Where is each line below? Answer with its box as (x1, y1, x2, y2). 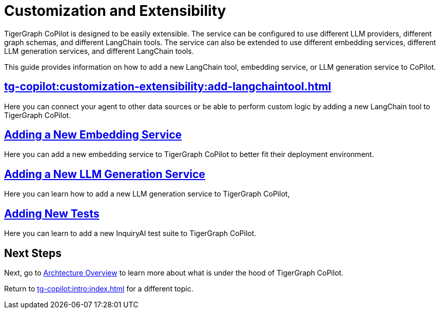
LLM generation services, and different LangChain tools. (4, 46, 194, 55)
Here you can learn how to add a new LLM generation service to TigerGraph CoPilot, (4, 189, 290, 199)
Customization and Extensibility (4, 2, 226, 19)
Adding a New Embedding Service (4, 128, 182, 142)
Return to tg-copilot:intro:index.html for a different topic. (4, 284, 193, 293)
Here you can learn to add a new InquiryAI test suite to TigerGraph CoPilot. (4, 229, 256, 238)
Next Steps (4, 246, 62, 260)
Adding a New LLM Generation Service (4, 167, 206, 181)
